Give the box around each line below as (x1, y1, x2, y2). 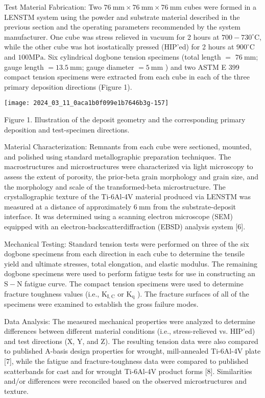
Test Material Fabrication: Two (4, 2, 102, 12)
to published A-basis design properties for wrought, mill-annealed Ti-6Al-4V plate (4, 346, 261, 356)
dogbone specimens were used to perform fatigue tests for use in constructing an (4, 268, 255, 279)
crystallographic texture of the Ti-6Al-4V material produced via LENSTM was (4, 191, 251, 202)
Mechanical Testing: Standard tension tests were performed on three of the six (4, 238, 249, 249)
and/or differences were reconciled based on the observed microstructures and (4, 376, 247, 386)
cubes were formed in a (184, 2, 256, 12)
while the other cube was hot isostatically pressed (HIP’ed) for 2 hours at (4, 41, 234, 52)
